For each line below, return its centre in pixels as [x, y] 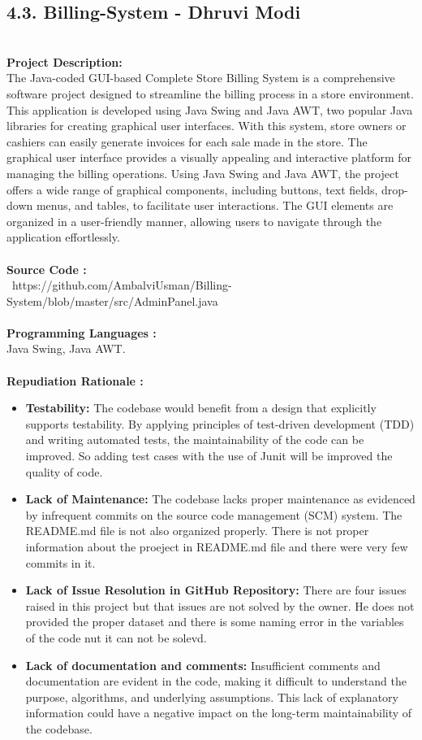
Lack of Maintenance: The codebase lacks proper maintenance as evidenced [220, 499]
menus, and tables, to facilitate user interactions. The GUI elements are [215, 205]
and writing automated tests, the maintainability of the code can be [195, 440]
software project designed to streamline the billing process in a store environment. [210, 93]
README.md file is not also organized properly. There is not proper [197, 531]
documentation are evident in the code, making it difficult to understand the [216, 681]
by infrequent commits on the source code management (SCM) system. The [214, 514]
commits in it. [60, 562]
